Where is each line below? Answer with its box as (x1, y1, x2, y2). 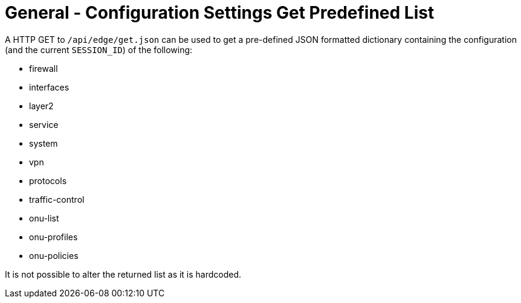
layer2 (29, 100, 54, 111)
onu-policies (29, 250, 79, 261)
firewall (29, 63, 58, 74)
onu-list (29, 212, 59, 223)
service (29, 119, 59, 130)
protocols (29, 175, 67, 186)
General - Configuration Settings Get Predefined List (5, 2, 435, 23)
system (29, 138, 58, 148)
